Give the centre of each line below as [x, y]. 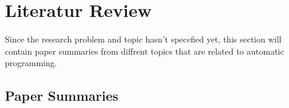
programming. [31, 63]
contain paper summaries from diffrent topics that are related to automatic [144, 51]
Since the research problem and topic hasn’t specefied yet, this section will [143, 39]
